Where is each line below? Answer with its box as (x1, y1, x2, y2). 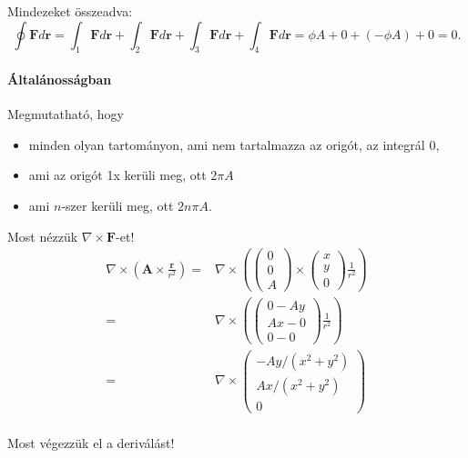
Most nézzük (7, 226, 78, 245)
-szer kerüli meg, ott (61, 195, 174, 214)
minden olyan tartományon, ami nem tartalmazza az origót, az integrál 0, (28, 134, 440, 154)
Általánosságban (7, 69, 112, 88)
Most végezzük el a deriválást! (7, 433, 175, 452)
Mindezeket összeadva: (7, 2, 133, 20)
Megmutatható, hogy (7, 105, 124, 124)
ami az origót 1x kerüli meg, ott (28, 165, 207, 184)
